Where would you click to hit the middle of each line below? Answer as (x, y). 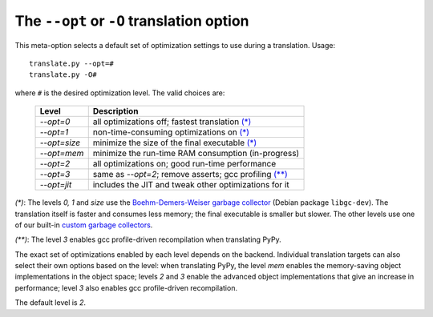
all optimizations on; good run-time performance (184, 164)
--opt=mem (62, 154)
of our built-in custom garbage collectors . (84, 225)
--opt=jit (56, 185)
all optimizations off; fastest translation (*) (172, 122)
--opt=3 (55, 175)
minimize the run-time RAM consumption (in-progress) (196, 154)
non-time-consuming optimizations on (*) (171, 132)
